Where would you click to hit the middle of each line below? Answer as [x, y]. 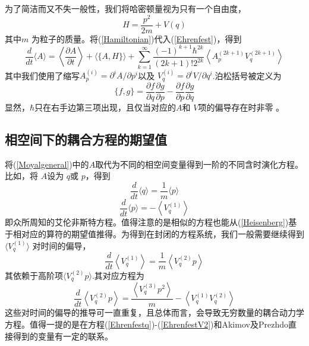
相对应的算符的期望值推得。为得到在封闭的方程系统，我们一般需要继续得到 [158, 234]
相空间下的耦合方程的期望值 [86, 139]
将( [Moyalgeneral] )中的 [47, 164]
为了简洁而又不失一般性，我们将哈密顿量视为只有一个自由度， [125, 8]
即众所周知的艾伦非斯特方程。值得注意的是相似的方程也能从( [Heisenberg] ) [147, 222]
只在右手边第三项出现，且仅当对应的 [105, 107]
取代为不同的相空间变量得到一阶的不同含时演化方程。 [199, 164]
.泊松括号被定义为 [247, 75]
